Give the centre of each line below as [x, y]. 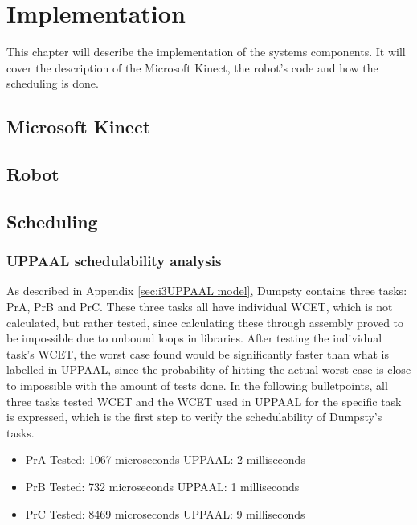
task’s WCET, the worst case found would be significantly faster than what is [198, 353]
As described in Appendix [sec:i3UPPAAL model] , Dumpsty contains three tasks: [207, 291]
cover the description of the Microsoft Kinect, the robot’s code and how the [192, 67]
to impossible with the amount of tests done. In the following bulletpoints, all [197, 386]
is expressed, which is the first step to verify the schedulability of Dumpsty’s [194, 417]
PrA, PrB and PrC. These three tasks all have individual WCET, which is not [200, 307]
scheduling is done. [53, 83]
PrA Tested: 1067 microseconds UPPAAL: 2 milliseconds [165, 459]
